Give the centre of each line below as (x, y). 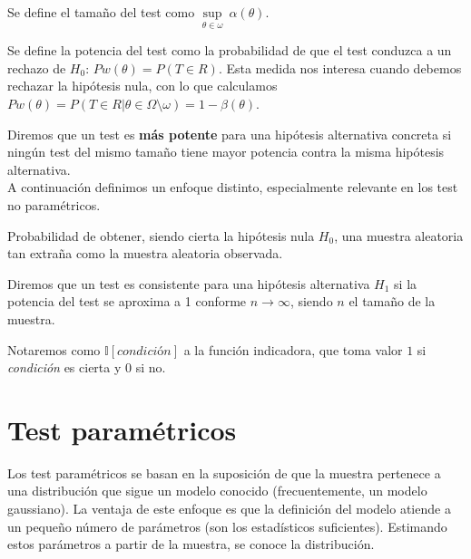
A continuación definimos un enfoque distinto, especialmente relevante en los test (233, 187)
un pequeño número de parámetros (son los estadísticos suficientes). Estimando (227, 526)
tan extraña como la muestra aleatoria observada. (145, 253)
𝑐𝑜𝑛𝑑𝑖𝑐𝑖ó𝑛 (144, 351)
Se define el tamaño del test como (101, 12)
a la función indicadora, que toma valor (293, 349)
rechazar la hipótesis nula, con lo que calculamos (142, 86)
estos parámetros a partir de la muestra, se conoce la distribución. (191, 544)
